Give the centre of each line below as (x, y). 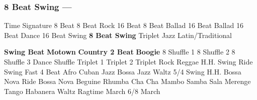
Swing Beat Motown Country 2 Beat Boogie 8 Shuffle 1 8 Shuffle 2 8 (120, 52)
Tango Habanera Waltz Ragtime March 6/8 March (82, 91)
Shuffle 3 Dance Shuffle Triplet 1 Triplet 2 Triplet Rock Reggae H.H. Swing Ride (128, 61)
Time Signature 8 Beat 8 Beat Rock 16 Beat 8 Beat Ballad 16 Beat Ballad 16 (124, 25)
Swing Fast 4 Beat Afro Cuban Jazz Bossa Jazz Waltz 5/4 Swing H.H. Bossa (123, 71)
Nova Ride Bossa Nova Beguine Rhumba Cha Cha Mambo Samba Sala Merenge (127, 81)
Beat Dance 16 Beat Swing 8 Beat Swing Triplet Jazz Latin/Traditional (118, 35)
